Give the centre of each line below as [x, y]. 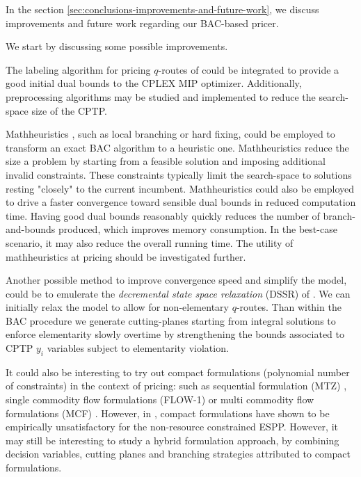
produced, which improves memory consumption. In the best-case [198, 229]
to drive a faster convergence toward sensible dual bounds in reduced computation [181, 202]
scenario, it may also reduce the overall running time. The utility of [150, 242]
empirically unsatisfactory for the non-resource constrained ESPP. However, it [172, 427]
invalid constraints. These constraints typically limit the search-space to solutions [179, 174]
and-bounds [31, 229]
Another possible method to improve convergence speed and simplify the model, [176, 280]
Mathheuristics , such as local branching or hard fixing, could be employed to [170, 134]
